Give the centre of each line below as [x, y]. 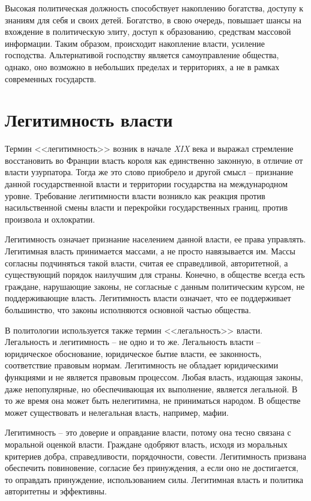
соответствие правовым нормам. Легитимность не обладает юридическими [142, 365]
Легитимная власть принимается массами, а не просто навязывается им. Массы [150, 251]
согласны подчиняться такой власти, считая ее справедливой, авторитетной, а [146, 262]
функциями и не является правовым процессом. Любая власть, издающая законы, [154, 376]
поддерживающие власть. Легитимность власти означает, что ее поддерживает [148, 298]
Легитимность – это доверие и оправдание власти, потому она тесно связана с [148, 432]
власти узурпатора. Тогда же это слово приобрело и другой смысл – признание [149, 172]
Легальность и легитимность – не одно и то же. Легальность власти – [133, 342]
